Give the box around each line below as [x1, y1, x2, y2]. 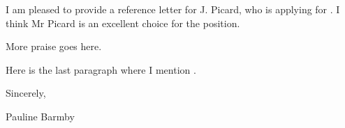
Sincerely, [6, 86, 46, 100]
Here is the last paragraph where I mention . [6, 62, 196, 77]
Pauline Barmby [6, 109, 75, 123]
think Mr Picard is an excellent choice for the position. [6, 15, 240, 30]
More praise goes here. [6, 39, 102, 54]
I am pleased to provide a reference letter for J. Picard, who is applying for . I [6, 2, 340, 16]
